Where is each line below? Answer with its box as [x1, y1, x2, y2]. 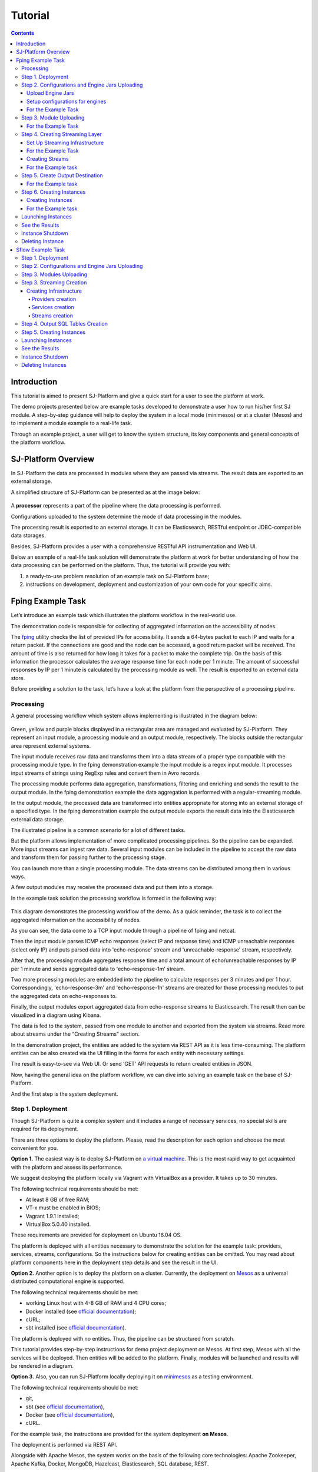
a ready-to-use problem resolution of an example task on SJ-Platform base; [25, 572, 210, 579]
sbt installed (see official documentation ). [25, 1324, 127, 1331]
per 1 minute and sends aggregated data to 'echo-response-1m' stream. [11, 965, 185, 972]
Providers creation [31, 296, 77, 303]
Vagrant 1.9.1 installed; [25, 1212, 79, 1219]
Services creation [31, 304, 75, 311]
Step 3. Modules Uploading [21, 271, 88, 278]
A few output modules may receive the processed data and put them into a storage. [11, 884, 214, 891]
